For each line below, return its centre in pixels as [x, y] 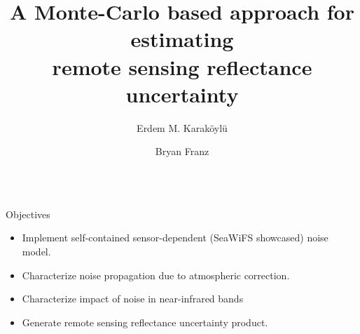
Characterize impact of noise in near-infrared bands [133, 299]
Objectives [28, 214]
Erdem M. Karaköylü [182, 127]
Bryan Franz [182, 151]
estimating [182, 39]
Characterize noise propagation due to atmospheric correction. [156, 275]
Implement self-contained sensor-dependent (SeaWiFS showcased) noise [175, 238]
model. [36, 252]
